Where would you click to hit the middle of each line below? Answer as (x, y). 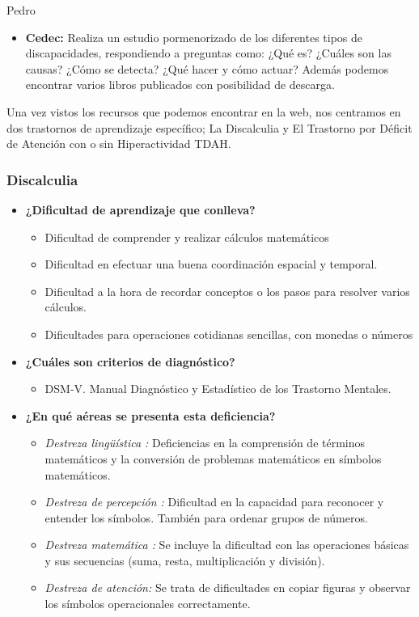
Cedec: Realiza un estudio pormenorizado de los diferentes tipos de (194, 37)
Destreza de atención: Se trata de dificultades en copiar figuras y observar (228, 587)
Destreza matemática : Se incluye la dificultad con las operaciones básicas (227, 545)
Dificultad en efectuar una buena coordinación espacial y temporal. (211, 264)
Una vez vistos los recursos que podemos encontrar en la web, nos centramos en (204, 111)
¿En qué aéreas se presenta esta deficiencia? (150, 415)
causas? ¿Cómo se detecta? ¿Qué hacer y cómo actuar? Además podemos (207, 68)
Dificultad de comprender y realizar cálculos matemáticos (187, 237)
